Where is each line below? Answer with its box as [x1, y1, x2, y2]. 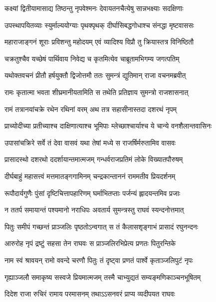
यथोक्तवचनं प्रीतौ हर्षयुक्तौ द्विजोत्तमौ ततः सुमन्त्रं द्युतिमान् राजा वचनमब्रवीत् [4, 70, 186, 80]
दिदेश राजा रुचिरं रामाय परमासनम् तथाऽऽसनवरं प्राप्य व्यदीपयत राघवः [4, 288, 175, 299]
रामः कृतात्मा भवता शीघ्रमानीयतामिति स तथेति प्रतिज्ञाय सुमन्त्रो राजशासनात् [4, 86, 189, 97]
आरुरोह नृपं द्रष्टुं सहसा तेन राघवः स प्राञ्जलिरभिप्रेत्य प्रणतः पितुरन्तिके [4, 238, 176, 248]
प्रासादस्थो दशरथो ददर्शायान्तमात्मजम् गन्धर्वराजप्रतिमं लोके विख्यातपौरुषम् [4, 154, 183, 164]
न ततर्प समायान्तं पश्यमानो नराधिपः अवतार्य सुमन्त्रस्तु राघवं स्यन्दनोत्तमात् [4, 204, 184, 215]
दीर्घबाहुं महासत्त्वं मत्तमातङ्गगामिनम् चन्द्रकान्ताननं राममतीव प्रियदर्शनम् [4, 170, 176, 181]
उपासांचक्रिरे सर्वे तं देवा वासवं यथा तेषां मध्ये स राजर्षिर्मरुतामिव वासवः [4, 137, 176, 147]
